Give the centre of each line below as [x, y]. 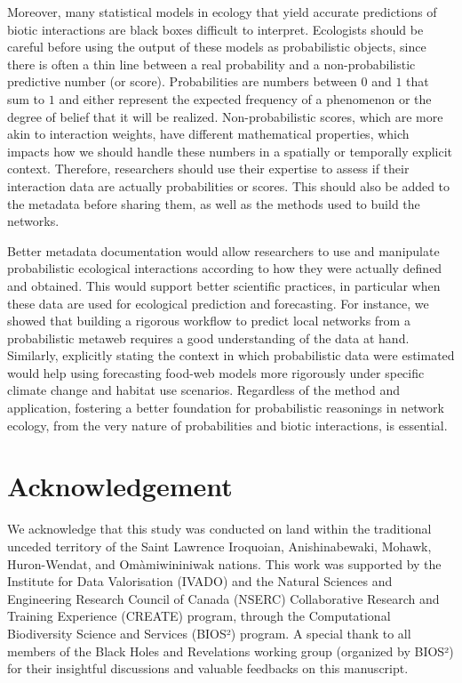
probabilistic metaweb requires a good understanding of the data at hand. [208, 337]
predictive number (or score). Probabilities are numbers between [182, 81]
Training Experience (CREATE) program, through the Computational [199, 616]
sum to [26, 98]
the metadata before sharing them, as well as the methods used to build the [214, 203]
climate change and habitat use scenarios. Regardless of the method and [204, 390]
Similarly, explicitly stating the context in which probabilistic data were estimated [231, 355]
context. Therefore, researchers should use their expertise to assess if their [208, 169]
